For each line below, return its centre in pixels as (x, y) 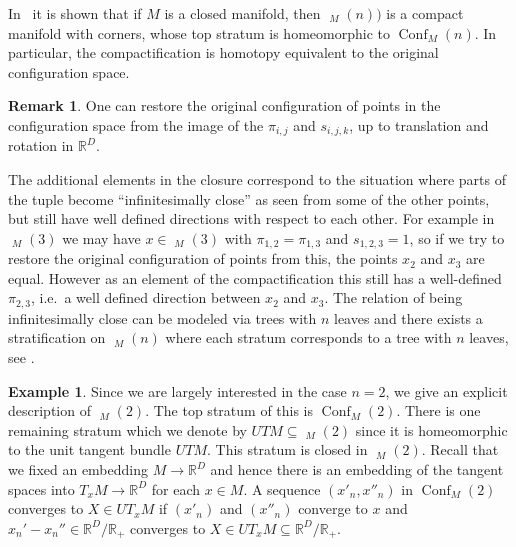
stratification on (57, 337)
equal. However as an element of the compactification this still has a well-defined (255, 277)
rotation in (41, 145)
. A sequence (282, 488)
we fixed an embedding (78, 469)
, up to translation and (419, 124)
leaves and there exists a (408, 317)
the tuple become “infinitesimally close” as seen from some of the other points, (249, 198)
